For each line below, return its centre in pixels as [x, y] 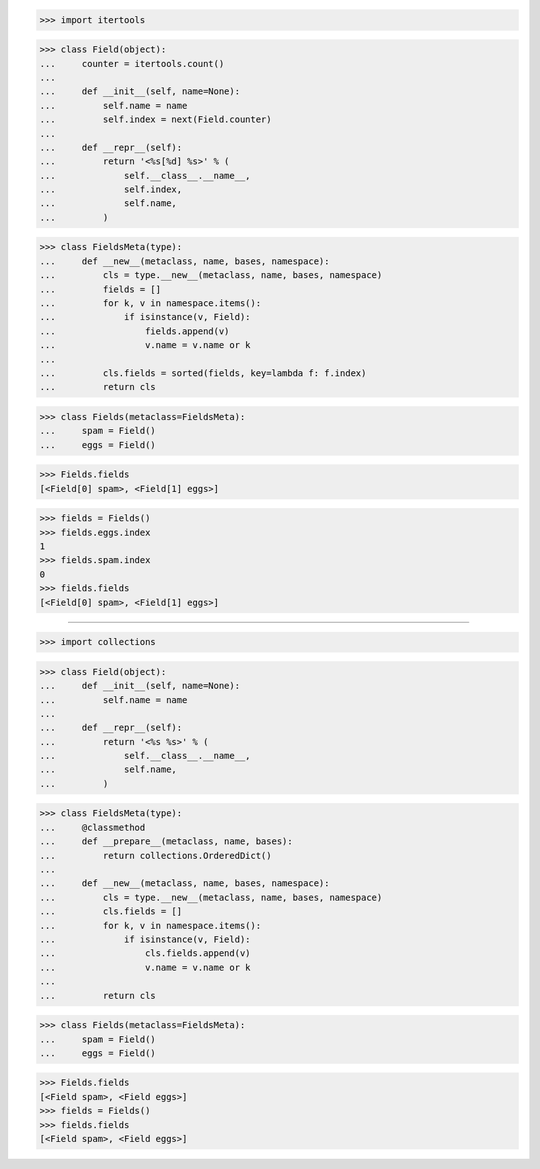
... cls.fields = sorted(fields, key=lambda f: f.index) [203, 373]
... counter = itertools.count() [132, 63]
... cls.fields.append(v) [145, 953]
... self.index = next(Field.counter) [155, 119]
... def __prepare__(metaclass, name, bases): [166, 841]
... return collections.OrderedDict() [155, 855]
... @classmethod [92, 827]
